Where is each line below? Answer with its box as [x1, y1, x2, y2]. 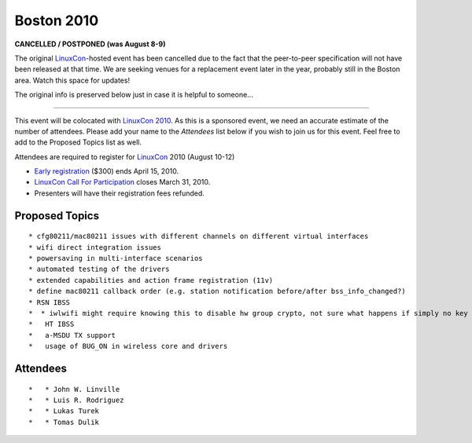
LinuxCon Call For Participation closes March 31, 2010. [34, 178, 211, 187]
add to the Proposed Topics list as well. [14, 137, 142, 147]
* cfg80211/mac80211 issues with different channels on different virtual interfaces [28, 232, 369, 241]
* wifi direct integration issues [28, 243, 161, 251]
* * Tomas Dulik [28, 417, 100, 427]
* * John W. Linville [28, 385, 120, 394]
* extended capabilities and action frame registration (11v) [28, 276, 274, 284]
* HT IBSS [28, 320, 75, 329]
